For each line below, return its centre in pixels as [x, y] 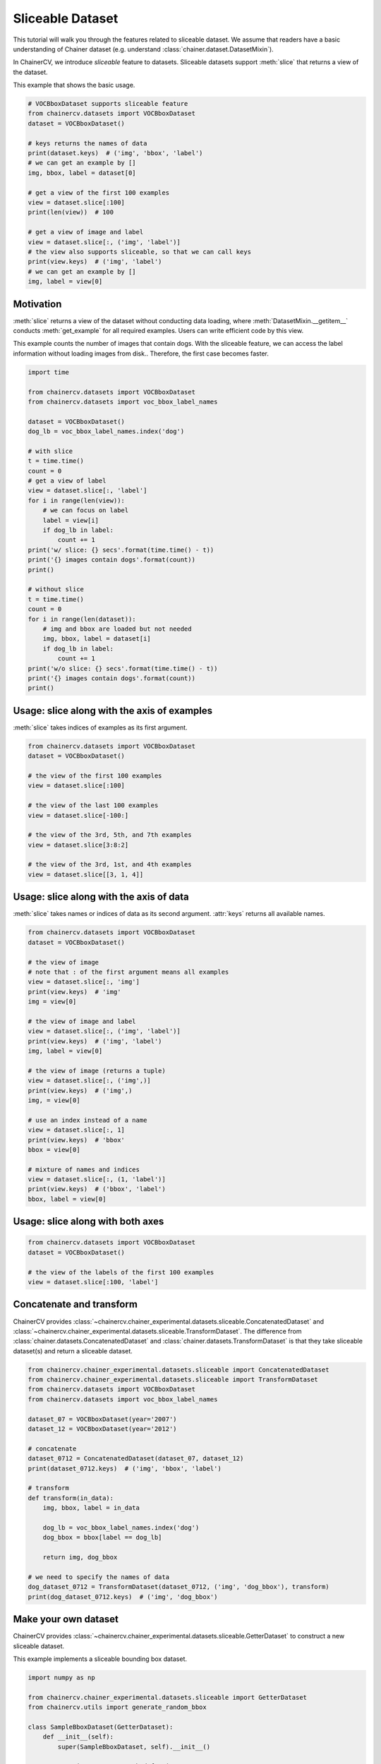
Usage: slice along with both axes [89, 1222]
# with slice [50, 451]
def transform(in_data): [71, 1498]
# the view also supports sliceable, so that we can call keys [140, 252]
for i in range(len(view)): [76, 500]
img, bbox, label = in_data [91, 1508]
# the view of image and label [82, 1021]
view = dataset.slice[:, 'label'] [87, 491]
